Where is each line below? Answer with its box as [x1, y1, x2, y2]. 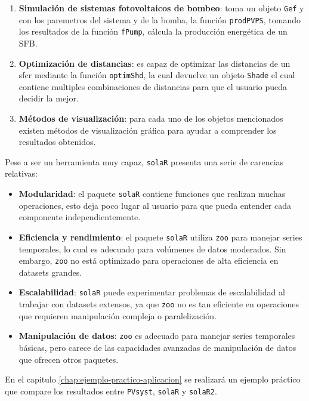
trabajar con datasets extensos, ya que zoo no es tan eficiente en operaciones [18, 298, 299, 310]
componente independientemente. [18, 211, 141, 223]
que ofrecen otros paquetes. [18, 353, 119, 365]
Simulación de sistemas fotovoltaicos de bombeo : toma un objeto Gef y [18, 2, 304, 14]
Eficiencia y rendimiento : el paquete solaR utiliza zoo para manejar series [18, 230, 302, 243]
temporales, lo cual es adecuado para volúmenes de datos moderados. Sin [18, 242, 286, 255]
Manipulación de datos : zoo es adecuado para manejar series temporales [18, 329, 295, 342]
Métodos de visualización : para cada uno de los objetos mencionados [18, 112, 283, 124]
